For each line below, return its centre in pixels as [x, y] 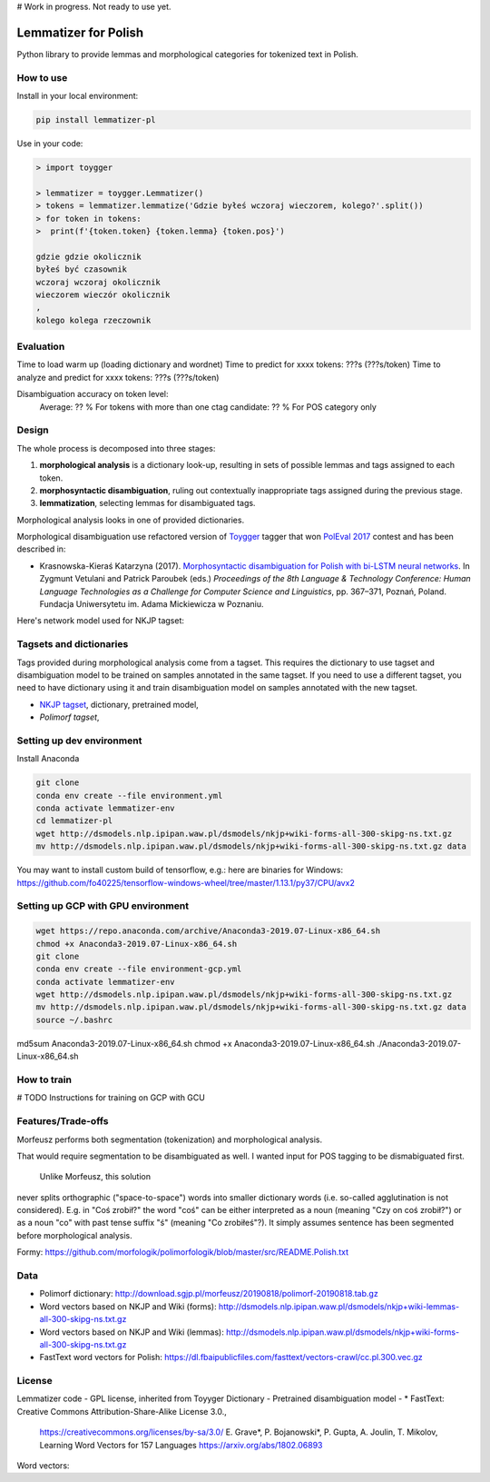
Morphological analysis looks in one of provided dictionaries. [131, 520]
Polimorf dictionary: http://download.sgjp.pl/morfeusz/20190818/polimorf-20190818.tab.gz [209, 1294]
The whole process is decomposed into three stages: [116, 448]
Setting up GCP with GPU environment [103, 906]
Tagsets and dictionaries [73, 644]
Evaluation [41, 347]
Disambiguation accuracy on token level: [93, 394]
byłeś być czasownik [81, 269]
